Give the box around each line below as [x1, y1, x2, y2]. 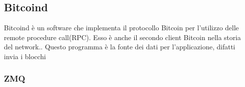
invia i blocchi [4, 51, 46, 61]
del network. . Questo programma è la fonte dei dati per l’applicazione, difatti [4, 42, 235, 52]
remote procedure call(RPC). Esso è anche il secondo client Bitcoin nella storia [4, 32, 241, 42]
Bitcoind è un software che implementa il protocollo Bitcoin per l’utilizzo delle [4, 22, 239, 33]
